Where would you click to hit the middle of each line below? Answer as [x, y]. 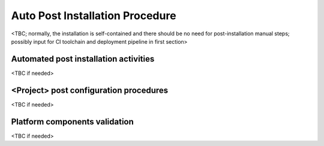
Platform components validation [73, 122]
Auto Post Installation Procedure [94, 16]
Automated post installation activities [83, 59]
